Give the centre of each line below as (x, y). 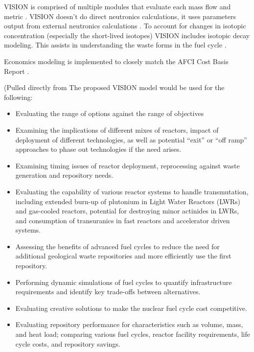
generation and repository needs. (64, 175)
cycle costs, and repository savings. (68, 343)
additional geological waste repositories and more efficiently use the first (123, 256)
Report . (17, 71)
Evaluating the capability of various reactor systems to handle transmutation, (132, 191)
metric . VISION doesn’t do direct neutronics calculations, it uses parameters (120, 16)
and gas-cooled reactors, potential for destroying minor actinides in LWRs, (127, 211)
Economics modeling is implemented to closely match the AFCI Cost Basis (116, 61)
